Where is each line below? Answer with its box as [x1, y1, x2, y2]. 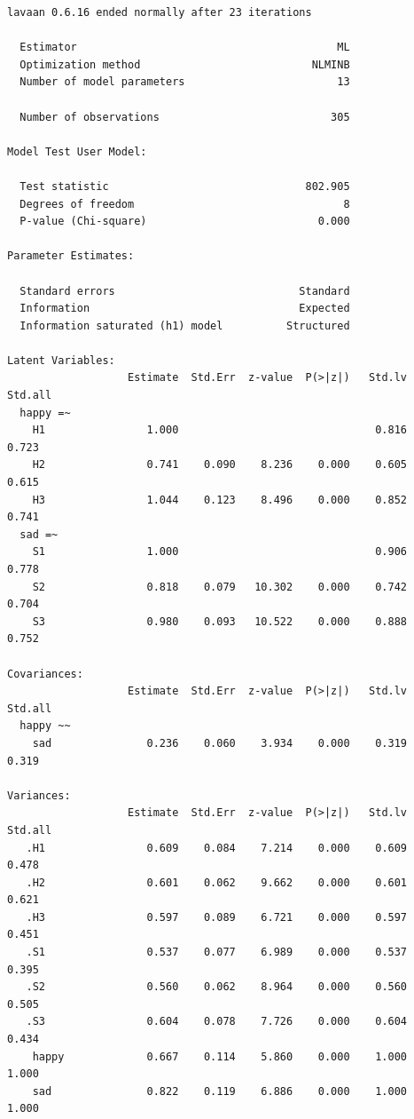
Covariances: [7, 667, 83, 680]
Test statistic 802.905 [20, 179, 350, 193]
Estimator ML [20, 41, 350, 54]
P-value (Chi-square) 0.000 [20, 215, 350, 228]
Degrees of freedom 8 [20, 197, 350, 210]
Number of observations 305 [20, 110, 350, 123]
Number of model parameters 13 [20, 75, 350, 89]
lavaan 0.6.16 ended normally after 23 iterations [7, 6, 312, 19]
